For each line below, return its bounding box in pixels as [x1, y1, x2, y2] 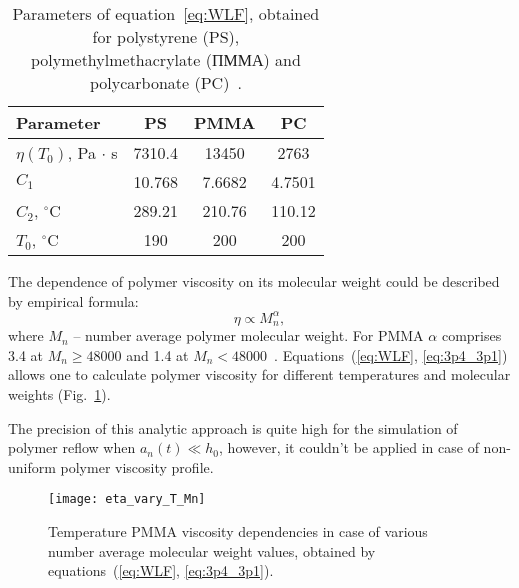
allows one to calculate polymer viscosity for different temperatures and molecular [8, 364, 511, 385]
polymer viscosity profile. [60, 456, 214, 477]
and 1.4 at [126, 344, 189, 365]
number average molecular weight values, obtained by [48, 540, 376, 561]
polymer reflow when [8, 437, 136, 458]
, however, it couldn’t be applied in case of [219, 437, 479, 458]
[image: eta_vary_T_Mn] [48, 492, 206, 507]
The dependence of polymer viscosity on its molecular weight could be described [8, 271, 500, 291]
